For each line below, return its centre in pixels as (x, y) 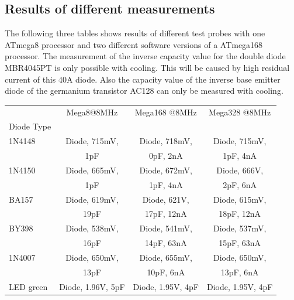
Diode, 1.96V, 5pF (92, 286)
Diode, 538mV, (92, 228)
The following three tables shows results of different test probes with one (135, 33)
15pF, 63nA (240, 243)
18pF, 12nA (240, 214)
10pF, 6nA (166, 272)
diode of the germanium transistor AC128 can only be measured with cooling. (144, 91)
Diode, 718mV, (166, 141)
